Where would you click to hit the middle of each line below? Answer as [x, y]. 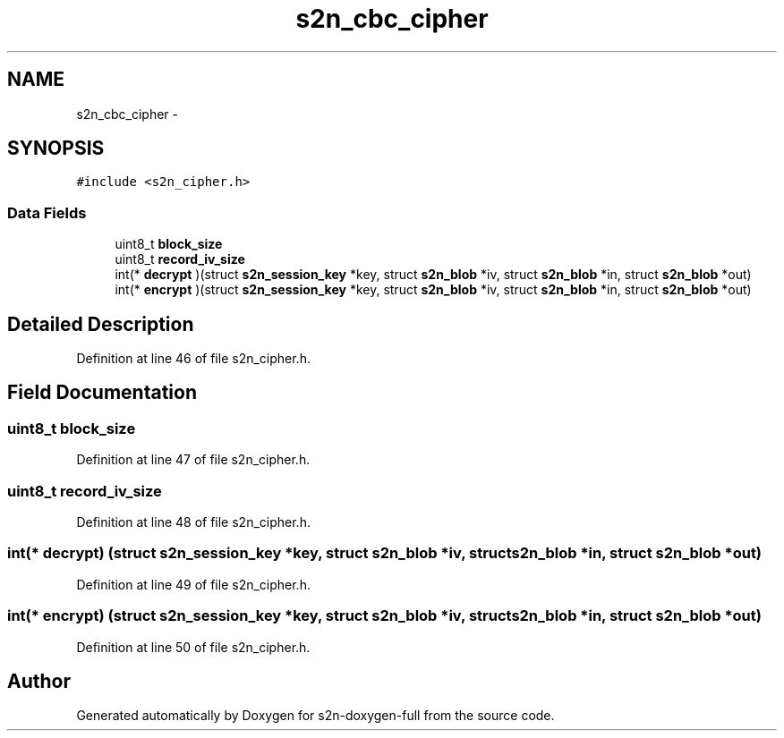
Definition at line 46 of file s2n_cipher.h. [193, 359]
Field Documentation [102, 393]
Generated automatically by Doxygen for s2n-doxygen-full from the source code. [315, 716]
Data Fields [47, 212]
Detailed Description [101, 324]
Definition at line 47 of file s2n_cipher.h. [193, 460]
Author [39, 681]
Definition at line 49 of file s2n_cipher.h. [193, 584]
